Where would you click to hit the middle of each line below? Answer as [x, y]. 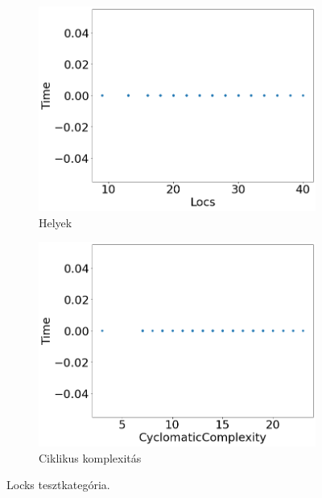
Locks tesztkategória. [58, 485]
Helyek [56, 222]
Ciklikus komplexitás [90, 457]
